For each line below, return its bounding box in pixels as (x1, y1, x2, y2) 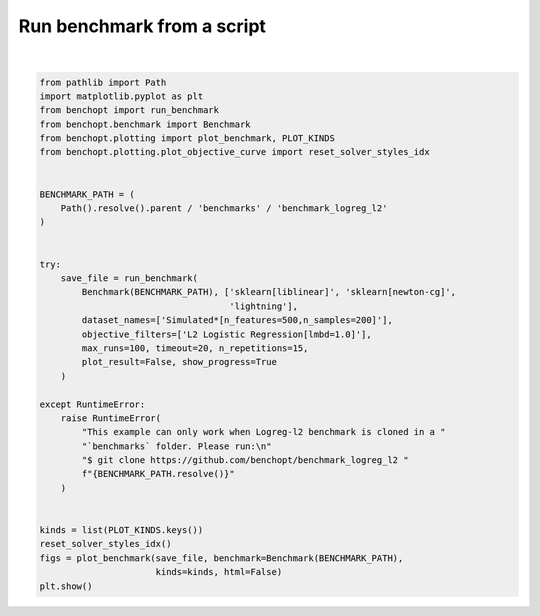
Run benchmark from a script (18, 15, 267, 37)
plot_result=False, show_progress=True (81, 356, 277, 368)
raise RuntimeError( (60, 412, 162, 424)
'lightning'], (229, 300, 299, 312)
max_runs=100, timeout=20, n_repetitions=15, (81, 342, 309, 354)
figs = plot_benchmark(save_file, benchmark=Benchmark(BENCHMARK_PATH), (39, 552, 404, 564)
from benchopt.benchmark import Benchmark (39, 118, 251, 130)
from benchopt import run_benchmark (39, 105, 220, 116)
